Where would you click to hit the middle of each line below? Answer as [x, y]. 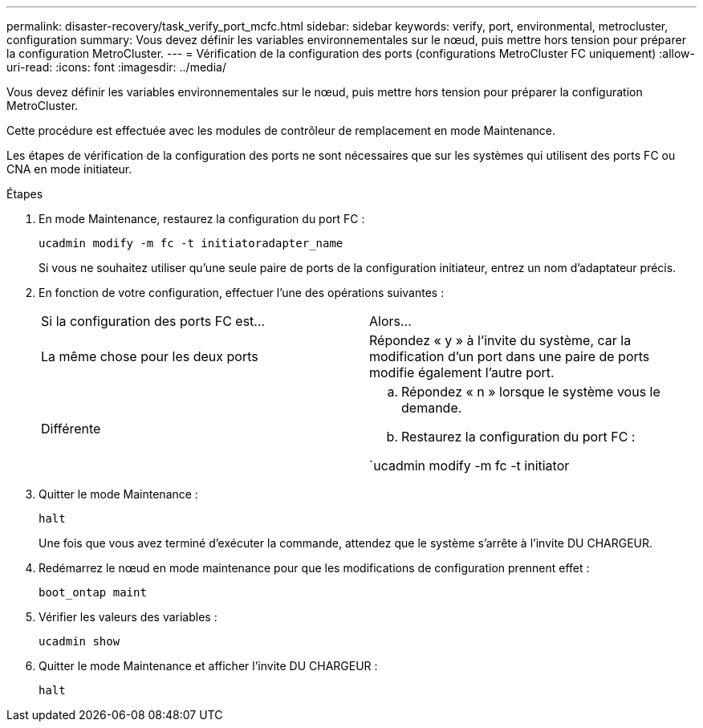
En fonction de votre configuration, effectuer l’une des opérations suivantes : [242, 293]
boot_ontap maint [93, 592]
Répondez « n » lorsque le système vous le [531, 392]
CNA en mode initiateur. [69, 169]
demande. [432, 408]
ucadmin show [79, 641]
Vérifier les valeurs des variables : [128, 617]
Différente [71, 429]
